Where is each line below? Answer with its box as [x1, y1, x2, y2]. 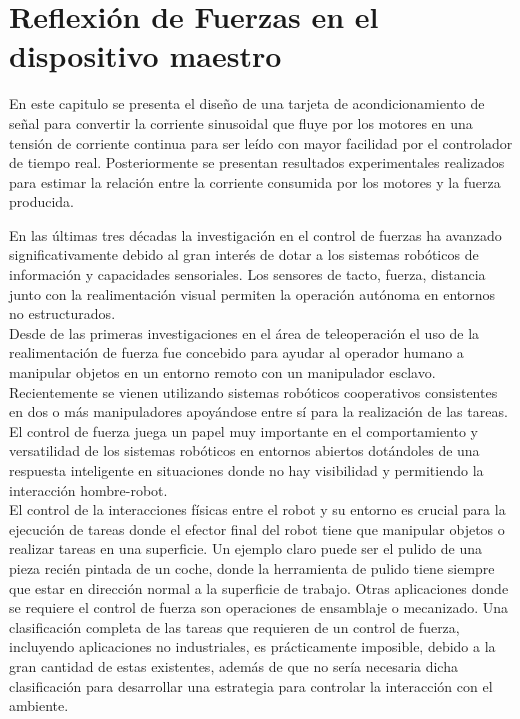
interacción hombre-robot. [9, 479, 168, 500]
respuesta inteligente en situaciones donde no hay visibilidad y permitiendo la [9, 460, 484, 480]
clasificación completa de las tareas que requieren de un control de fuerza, [9, 616, 460, 637]
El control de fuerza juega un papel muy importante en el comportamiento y [9, 420, 478, 441]
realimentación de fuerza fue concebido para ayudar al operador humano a [9, 342, 464, 363]
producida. [9, 191, 75, 212]
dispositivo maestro [9, 35, 282, 76]
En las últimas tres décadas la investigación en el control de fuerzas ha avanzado [9, 224, 502, 245]
